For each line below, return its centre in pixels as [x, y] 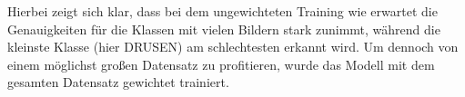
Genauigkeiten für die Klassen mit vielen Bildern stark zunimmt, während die [224, 29]
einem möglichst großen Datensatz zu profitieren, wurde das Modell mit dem [221, 64]
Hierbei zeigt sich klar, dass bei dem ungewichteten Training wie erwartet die [222, 11]
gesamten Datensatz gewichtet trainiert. [118, 82]
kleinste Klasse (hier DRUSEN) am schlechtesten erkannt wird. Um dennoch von [233, 47]
